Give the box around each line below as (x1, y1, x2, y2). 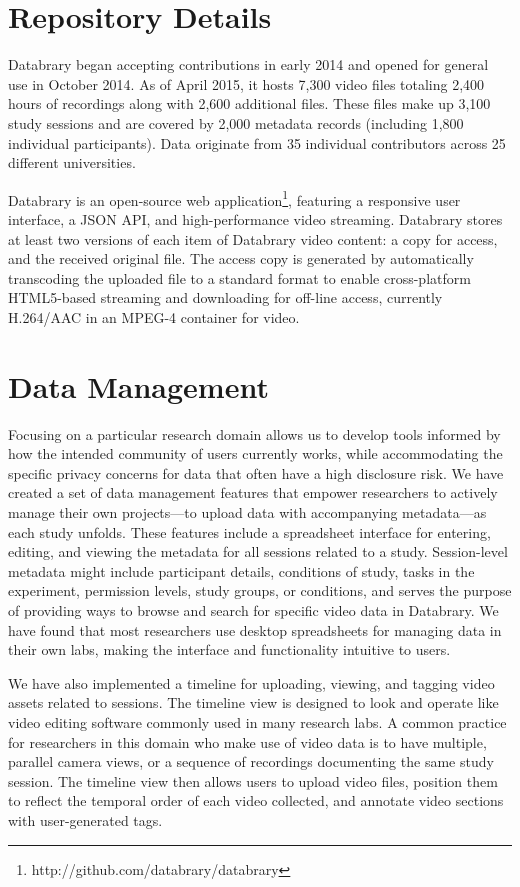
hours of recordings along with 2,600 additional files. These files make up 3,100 (8, 93, 491, 114)
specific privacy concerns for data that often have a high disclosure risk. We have (8, 462, 504, 483)
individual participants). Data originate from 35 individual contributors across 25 (8, 132, 506, 153)
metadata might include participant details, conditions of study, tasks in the (8, 560, 475, 581)
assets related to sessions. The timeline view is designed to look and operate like (8, 692, 499, 713)
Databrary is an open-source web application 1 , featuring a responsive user (8, 186, 461, 210)
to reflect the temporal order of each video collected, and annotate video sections (8, 790, 504, 811)
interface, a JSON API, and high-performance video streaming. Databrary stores (8, 208, 503, 229)
